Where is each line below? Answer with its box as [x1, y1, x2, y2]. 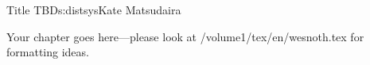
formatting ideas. [6, 44, 89, 60]
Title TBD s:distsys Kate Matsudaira [6, 2, 181, 17]
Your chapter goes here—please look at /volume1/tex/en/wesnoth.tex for [6, 28, 364, 44]
